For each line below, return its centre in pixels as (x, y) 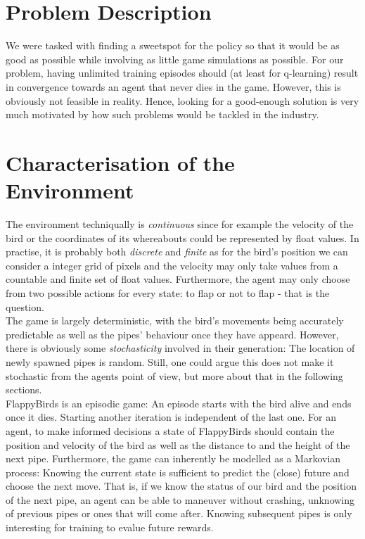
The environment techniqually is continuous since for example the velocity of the (180, 224)
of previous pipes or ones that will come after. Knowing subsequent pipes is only (179, 513)
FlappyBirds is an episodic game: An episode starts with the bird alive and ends (179, 403)
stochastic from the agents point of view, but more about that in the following (174, 375)
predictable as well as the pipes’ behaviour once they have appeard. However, (172, 334)
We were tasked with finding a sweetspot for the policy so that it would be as (173, 45)
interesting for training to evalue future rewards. (110, 527)
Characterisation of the (120, 162)
